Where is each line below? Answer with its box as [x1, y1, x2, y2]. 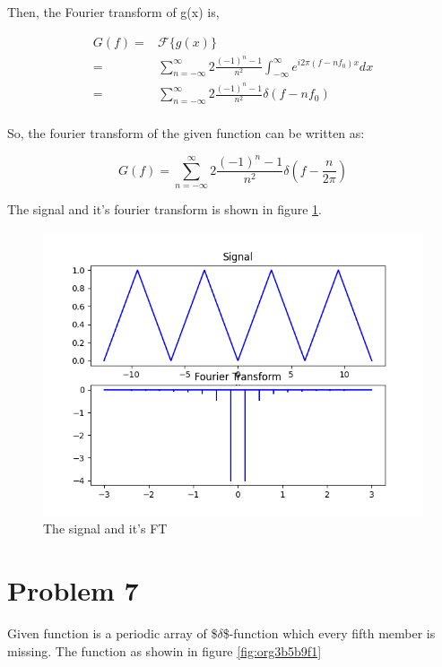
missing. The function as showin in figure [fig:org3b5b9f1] [7, 641, 322, 660]
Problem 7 [7, 571, 139, 608]
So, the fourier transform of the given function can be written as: [7, 124, 365, 143]
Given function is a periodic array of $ [7, 623, 218, 642]
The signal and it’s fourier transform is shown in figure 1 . [7, 200, 323, 219]
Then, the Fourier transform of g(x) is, [7, 3, 220, 21]
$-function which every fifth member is [222, 623, 436, 642]
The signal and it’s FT [43, 519, 168, 538]
